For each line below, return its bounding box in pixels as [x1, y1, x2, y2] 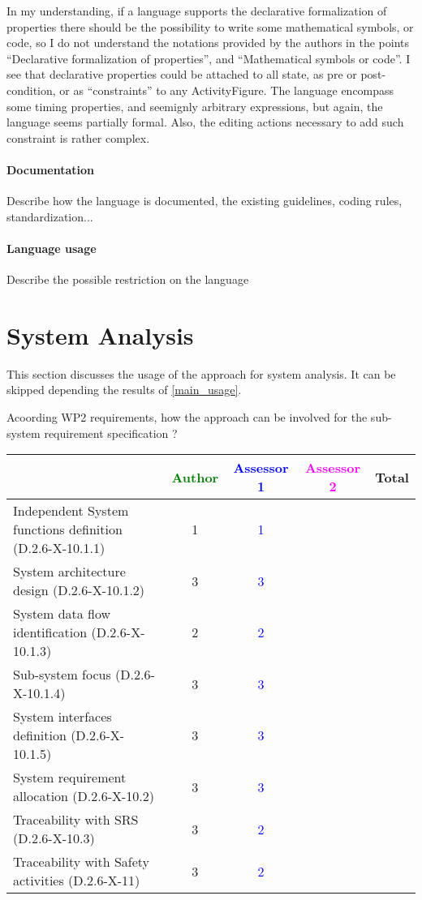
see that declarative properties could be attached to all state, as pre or [6, 66, 357, 83]
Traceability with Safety [13, 852, 150, 872]
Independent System [13, 501, 129, 521]
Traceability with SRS [13, 810, 139, 829]
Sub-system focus [13, 665, 111, 684]
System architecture [13, 562, 126, 581]
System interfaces [13, 707, 112, 726]
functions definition [13, 520, 123, 539]
